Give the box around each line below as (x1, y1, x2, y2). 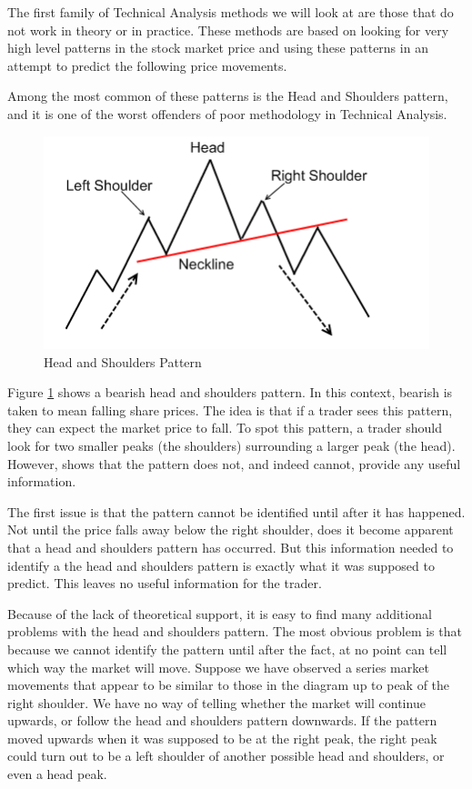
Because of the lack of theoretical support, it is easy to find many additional (7, 604, 432, 623)
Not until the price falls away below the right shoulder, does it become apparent (7, 520, 454, 539)
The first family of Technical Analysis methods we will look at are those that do (7, 3, 454, 21)
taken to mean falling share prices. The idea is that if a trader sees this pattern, (7, 400, 453, 419)
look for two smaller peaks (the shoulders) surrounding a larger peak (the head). (7, 435, 456, 454)
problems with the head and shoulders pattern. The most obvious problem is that (7, 622, 462, 641)
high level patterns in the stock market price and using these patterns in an (7, 38, 428, 57)
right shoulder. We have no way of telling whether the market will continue (7, 693, 426, 712)
